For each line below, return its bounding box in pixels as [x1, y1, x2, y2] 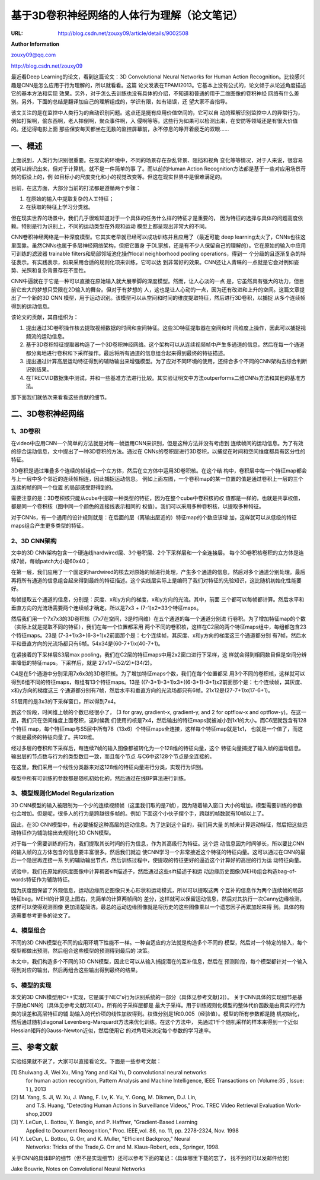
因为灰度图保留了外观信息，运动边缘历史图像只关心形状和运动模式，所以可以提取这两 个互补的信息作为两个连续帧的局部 [11, 887, 303, 894]
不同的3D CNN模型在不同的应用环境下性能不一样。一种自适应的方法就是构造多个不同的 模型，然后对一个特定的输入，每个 [11, 938, 308, 946]
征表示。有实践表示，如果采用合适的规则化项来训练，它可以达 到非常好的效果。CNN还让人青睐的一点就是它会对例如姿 [11, 258, 299, 265]
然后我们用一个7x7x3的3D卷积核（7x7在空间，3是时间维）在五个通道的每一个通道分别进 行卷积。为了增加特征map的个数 [11, 615, 306, 623]
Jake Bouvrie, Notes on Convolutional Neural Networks [11, 1165, 146, 1172]
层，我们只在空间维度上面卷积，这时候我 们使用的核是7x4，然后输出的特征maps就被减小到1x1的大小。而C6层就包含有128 [11, 717, 307, 724]
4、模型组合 [11, 927, 46, 935]
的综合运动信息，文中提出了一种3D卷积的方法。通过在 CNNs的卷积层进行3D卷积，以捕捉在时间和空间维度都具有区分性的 [11, 448, 306, 455]
